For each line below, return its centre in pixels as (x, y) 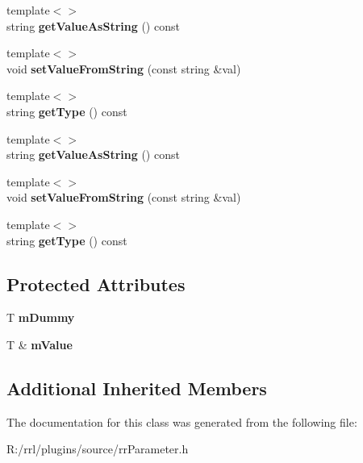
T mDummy (41, 317)
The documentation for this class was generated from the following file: (182, 421)
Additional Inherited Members (137, 388)
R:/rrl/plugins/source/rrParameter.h (98, 449)
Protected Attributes (96, 284)
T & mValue (40, 344)
